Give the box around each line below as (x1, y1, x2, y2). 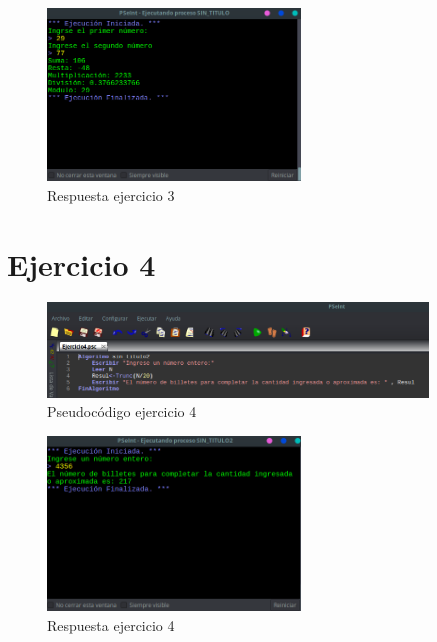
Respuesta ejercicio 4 (47, 614, 175, 635)
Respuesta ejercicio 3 (47, 184, 175, 205)
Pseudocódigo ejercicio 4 (47, 401, 197, 422)
